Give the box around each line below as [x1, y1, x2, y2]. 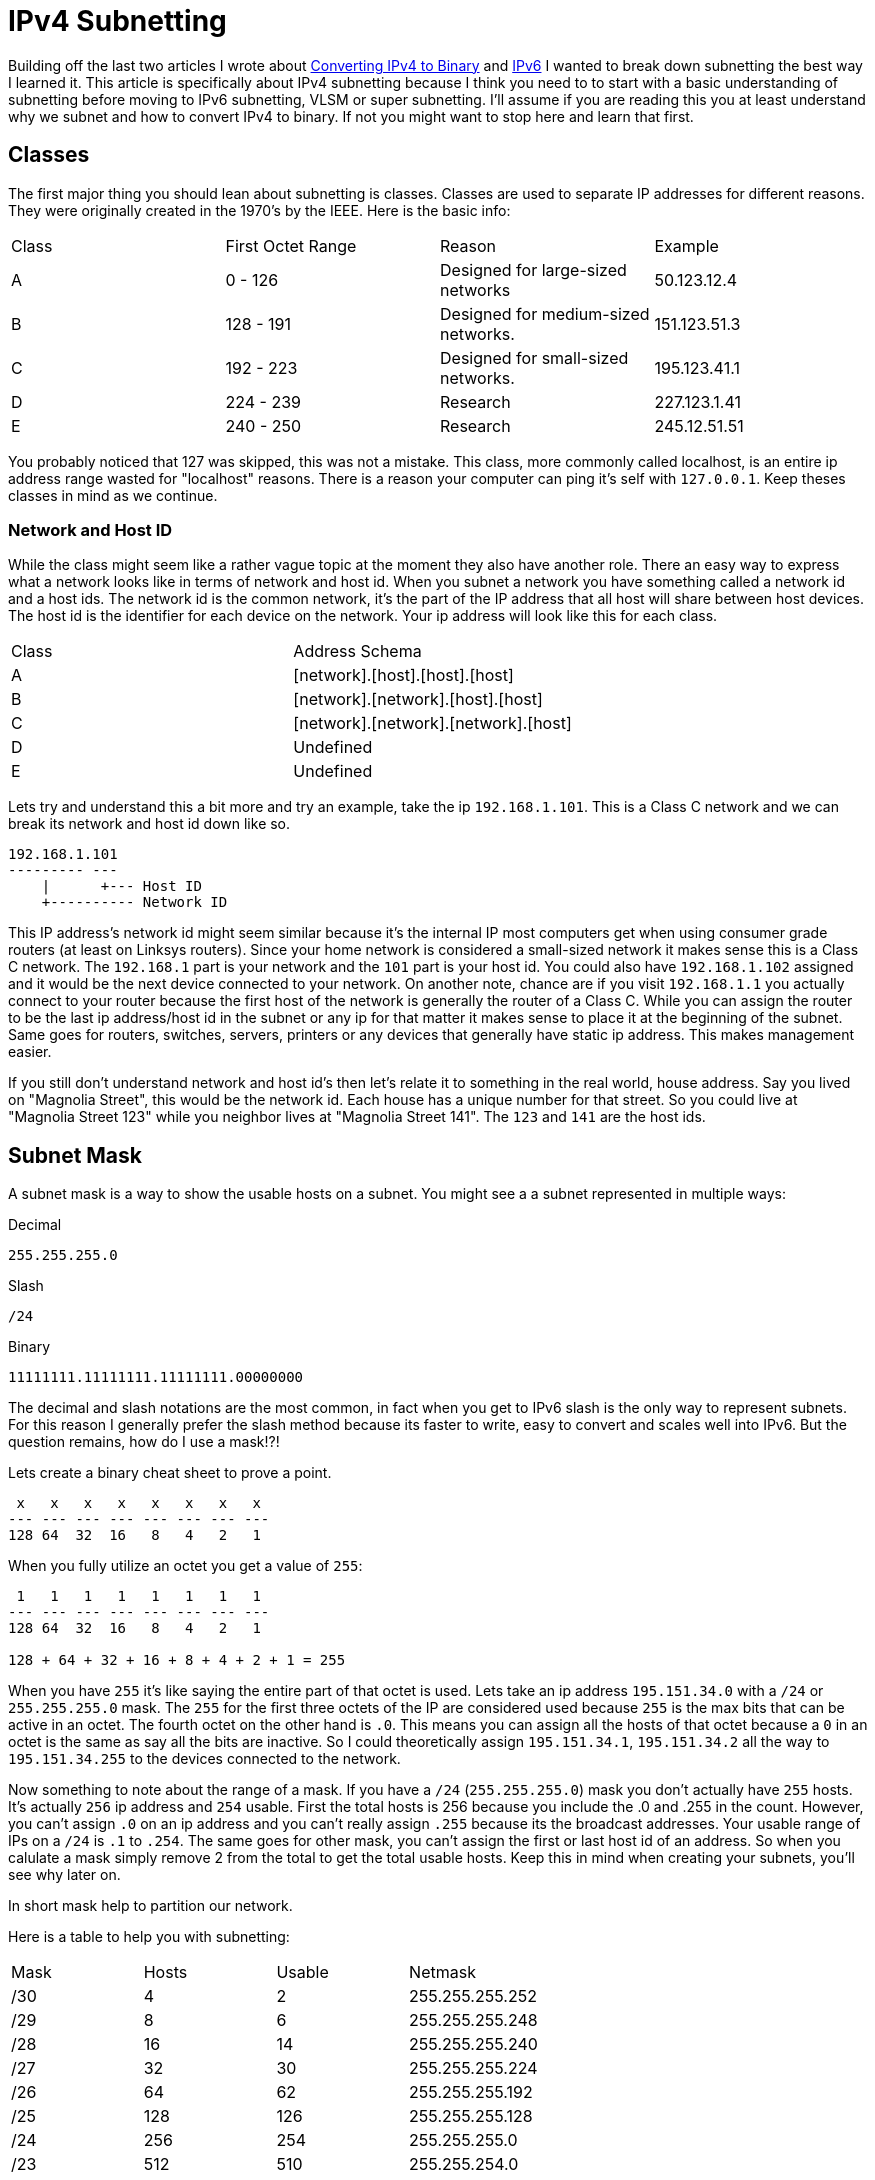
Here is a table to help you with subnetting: [8, 1928, 290, 1946]
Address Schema [293, 641, 422, 662]
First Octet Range [225, 235, 357, 256]
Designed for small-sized [440, 347, 629, 368]
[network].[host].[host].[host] [293, 665, 514, 686]
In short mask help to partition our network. [8, 1897, 293, 1915]
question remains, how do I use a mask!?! [8, 1433, 280, 1451]
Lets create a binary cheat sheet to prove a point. [8, 1464, 332, 1482]
